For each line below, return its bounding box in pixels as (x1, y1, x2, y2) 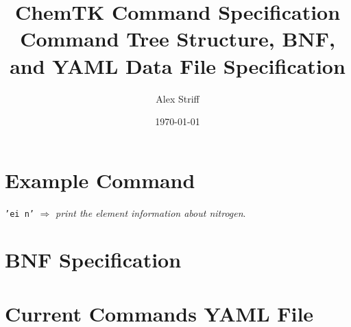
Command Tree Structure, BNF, (20, 25, 335, 53)
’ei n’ (5, 209, 34, 219)
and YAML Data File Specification (10, 51, 346, 79)
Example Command (5, 166, 195, 194)
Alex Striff (156, 91, 199, 105)
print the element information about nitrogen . (56, 205, 246, 220)
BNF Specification (5, 246, 182, 274)
